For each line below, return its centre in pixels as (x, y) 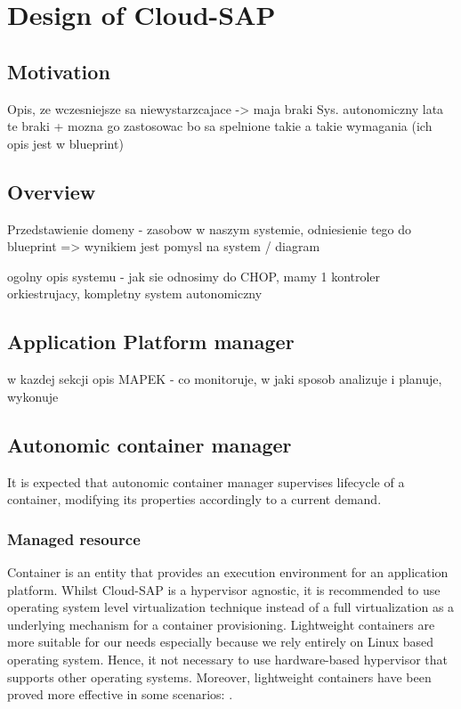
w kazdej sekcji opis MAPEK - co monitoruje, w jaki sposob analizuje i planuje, (225, 379)
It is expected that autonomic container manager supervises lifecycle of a (206, 481)
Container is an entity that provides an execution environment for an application (228, 571)
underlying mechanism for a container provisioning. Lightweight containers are (221, 624)
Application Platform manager (151, 342)
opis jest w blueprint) (65, 143)
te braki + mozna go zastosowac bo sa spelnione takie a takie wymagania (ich (220, 126)
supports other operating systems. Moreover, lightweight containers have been (219, 676)
